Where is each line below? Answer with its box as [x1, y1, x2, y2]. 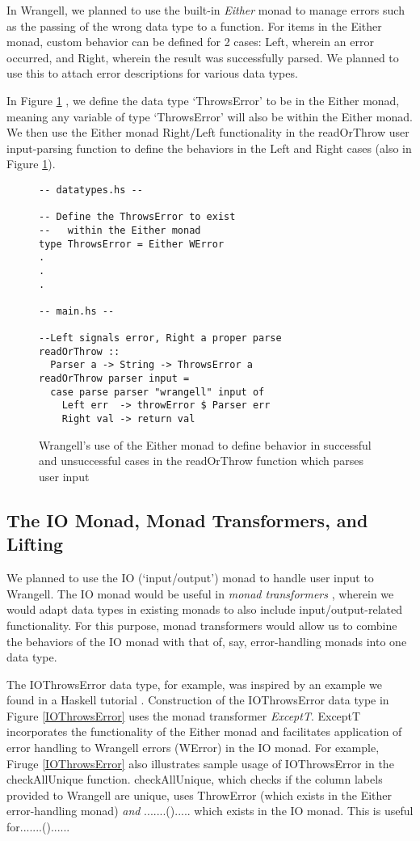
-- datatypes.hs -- [39, 184, 143, 196]
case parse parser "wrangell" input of [50, 386, 265, 398]
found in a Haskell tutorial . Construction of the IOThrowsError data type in [6, 691, 389, 708]
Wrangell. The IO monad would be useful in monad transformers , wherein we [6, 585, 394, 602]
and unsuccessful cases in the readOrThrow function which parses [39, 452, 364, 469]
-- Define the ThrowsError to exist [39, 211, 236, 223]
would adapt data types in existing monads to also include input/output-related [6, 601, 403, 618]
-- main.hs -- [39, 305, 115, 317]
